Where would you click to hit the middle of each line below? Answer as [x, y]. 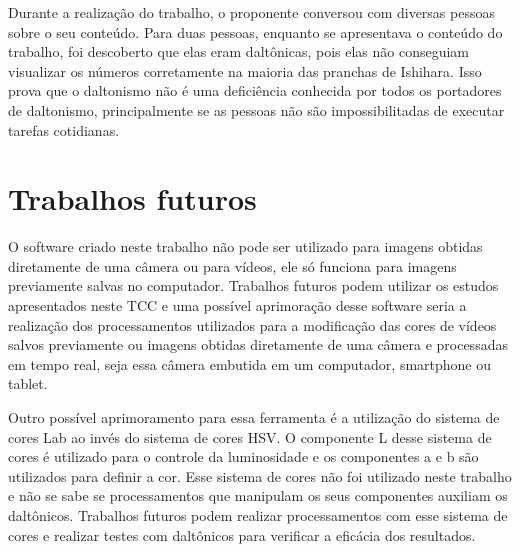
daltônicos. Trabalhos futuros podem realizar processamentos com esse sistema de [258, 515]
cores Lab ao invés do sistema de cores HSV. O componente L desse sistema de [250, 436]
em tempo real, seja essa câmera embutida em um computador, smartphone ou [250, 363]
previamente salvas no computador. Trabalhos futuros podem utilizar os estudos [253, 285]
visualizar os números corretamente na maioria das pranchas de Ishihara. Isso [245, 70]
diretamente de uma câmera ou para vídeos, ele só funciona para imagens [232, 265]
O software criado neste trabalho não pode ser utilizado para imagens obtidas [245, 246]
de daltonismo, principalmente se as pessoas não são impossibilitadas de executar [256, 109]
